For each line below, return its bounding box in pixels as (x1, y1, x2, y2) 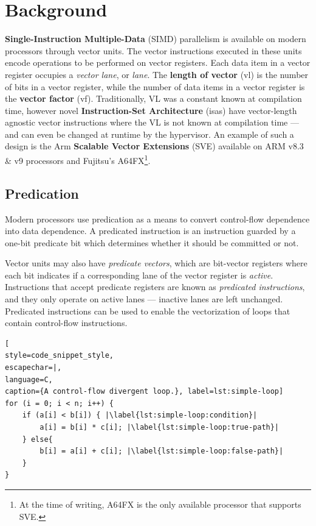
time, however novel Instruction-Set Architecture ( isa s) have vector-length (5, 104, 297, 116)
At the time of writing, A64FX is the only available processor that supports (19, 497, 301, 510)
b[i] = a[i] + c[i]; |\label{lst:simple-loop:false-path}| (39, 447, 284, 456)
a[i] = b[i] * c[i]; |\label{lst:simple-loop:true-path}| (39, 423, 280, 432)
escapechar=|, (5, 363, 62, 372)
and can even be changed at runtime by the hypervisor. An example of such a (5, 127, 294, 140)
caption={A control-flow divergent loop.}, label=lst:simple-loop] (5, 387, 284, 396)
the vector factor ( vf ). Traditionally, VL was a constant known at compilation (5, 92, 302, 105)
